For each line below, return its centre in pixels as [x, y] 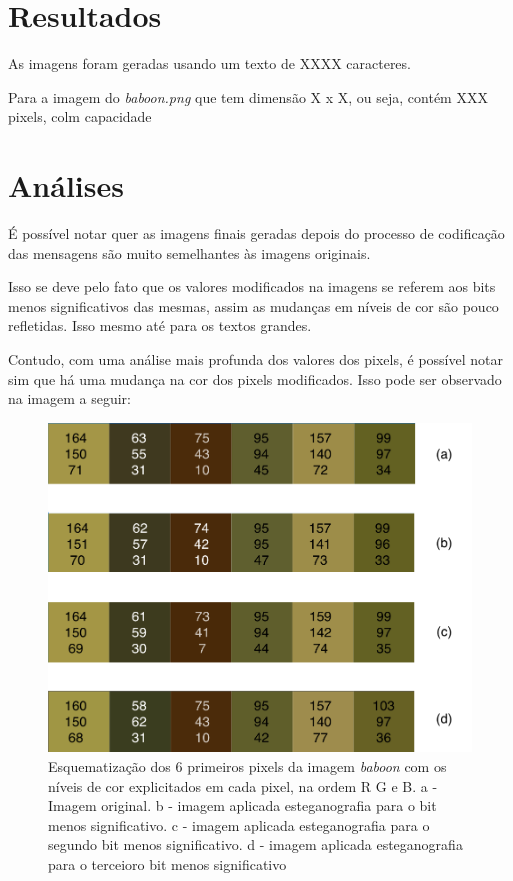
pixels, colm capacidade [80, 116]
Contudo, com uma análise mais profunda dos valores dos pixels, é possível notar [255, 359]
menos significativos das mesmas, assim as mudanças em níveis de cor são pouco [253, 305]
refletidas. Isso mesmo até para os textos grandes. [160, 325]
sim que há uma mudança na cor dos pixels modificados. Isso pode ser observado [255, 378]
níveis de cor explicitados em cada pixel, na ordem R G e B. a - [243, 785]
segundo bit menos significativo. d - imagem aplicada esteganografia [255, 844]
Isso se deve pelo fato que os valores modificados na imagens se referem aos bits [252, 286]
